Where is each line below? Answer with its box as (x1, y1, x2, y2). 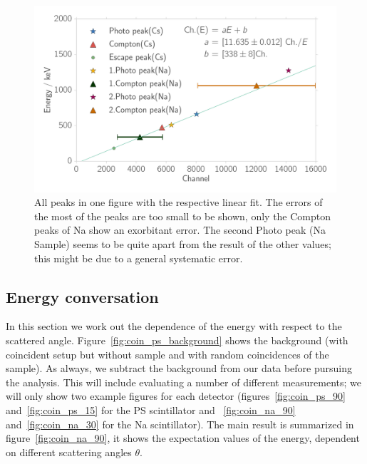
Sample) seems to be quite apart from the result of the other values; (34, 237, 331, 252)
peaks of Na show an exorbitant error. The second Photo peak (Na (34, 222, 326, 237)
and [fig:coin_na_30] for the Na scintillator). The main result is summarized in (6, 416, 354, 431)
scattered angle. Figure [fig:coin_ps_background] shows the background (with (6, 333, 348, 348)
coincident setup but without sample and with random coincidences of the (6, 346, 329, 361)
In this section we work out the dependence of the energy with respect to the (6, 319, 342, 334)
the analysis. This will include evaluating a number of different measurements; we (6, 374, 362, 389)
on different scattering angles (6, 444, 132, 459)
